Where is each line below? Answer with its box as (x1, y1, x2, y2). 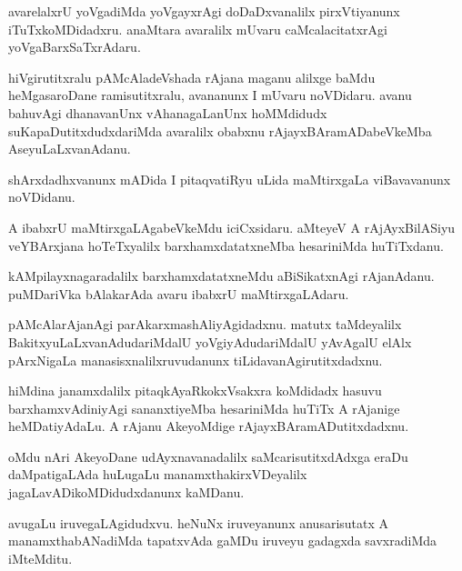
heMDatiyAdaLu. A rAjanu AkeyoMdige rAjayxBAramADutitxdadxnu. (8, 416, 409, 436)
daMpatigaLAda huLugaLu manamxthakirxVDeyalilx (8, 465, 307, 484)
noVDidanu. (8, 187, 75, 206)
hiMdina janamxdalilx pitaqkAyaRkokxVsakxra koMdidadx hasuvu (8, 381, 382, 400)
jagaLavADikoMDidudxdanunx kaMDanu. (8, 483, 245, 502)
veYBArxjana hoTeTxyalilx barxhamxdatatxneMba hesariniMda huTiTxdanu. (8, 235, 444, 255)
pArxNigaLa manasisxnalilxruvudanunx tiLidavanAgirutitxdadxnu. (8, 350, 383, 369)
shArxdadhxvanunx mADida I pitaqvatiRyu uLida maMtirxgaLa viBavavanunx (8, 169, 451, 188)
